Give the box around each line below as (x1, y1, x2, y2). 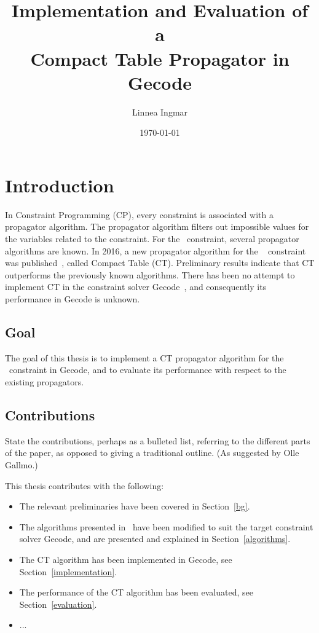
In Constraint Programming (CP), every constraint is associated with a (5, 208, 274, 221)
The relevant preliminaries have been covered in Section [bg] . (19, 500, 250, 513)
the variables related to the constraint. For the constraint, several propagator (5, 232, 299, 245)
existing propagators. (5, 375, 84, 388)
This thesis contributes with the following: (5, 479, 164, 492)
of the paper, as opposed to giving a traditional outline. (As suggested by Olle (5, 446, 299, 459)
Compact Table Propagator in (30, 45, 289, 71)
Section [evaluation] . (19, 597, 97, 610)
